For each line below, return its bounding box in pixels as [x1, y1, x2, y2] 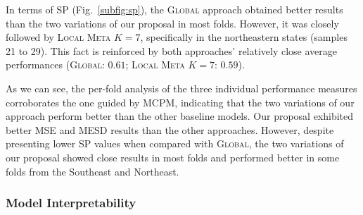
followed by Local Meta [6, 30, 111, 44]
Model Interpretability [6, 194, 136, 211]
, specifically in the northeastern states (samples [140, 30, 348, 44]
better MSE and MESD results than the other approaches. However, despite [6, 122, 334, 137]
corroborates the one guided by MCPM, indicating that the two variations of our [6, 94, 355, 109]
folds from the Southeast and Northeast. [6, 164, 179, 178]
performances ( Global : [6, 57, 105, 72]
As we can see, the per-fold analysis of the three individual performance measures [6, 80, 357, 95]
